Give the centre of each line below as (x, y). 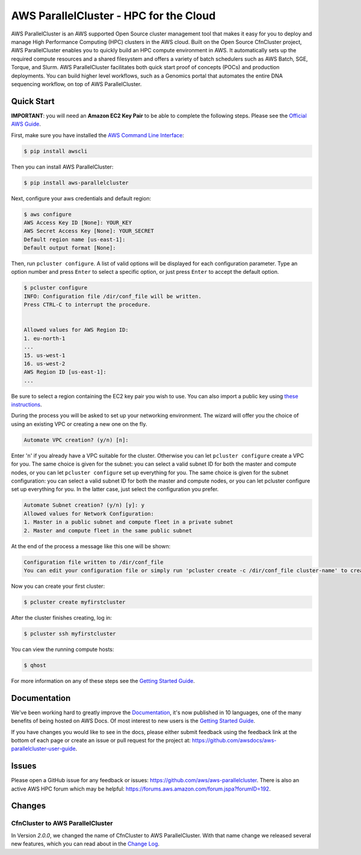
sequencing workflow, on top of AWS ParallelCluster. (76, 84)
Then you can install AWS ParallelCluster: (62, 167)
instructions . (26, 405)
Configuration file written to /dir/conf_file (94, 562)
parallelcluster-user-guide (43, 749)
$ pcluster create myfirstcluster (75, 602)
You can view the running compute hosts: (63, 649)
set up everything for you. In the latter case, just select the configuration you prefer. (115, 489)
